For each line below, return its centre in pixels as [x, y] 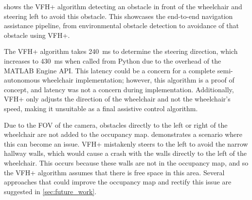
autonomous [22, 80]
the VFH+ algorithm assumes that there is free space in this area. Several [114, 172]
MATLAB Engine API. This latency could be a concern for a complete [110, 70]
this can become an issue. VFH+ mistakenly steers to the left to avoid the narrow [126, 143]
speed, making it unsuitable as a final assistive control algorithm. [101, 108]
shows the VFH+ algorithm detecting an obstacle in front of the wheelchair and [123, 6]
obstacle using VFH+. [37, 35]
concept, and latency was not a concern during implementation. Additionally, [119, 89]
